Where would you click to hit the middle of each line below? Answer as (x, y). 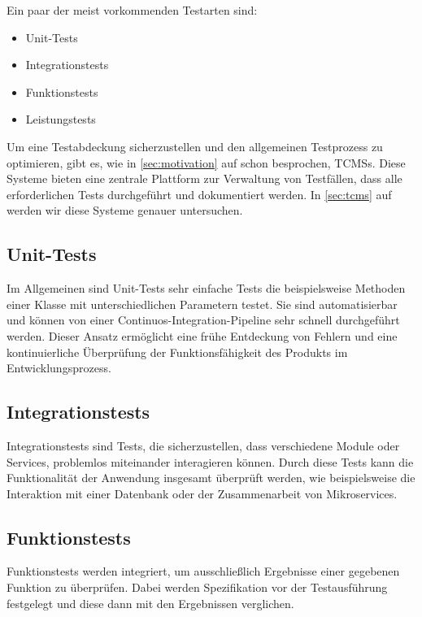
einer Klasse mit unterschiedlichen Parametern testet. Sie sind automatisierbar (202, 304)
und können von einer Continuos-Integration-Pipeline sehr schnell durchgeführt (203, 320)
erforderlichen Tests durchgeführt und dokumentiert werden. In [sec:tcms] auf (199, 194)
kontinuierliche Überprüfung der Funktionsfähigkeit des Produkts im (177, 352)
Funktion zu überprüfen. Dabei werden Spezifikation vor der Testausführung (197, 587)
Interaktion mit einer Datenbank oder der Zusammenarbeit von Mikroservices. (202, 493)
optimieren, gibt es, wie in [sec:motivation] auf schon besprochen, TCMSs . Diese (206, 162)
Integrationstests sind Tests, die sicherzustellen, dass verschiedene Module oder (203, 445)
